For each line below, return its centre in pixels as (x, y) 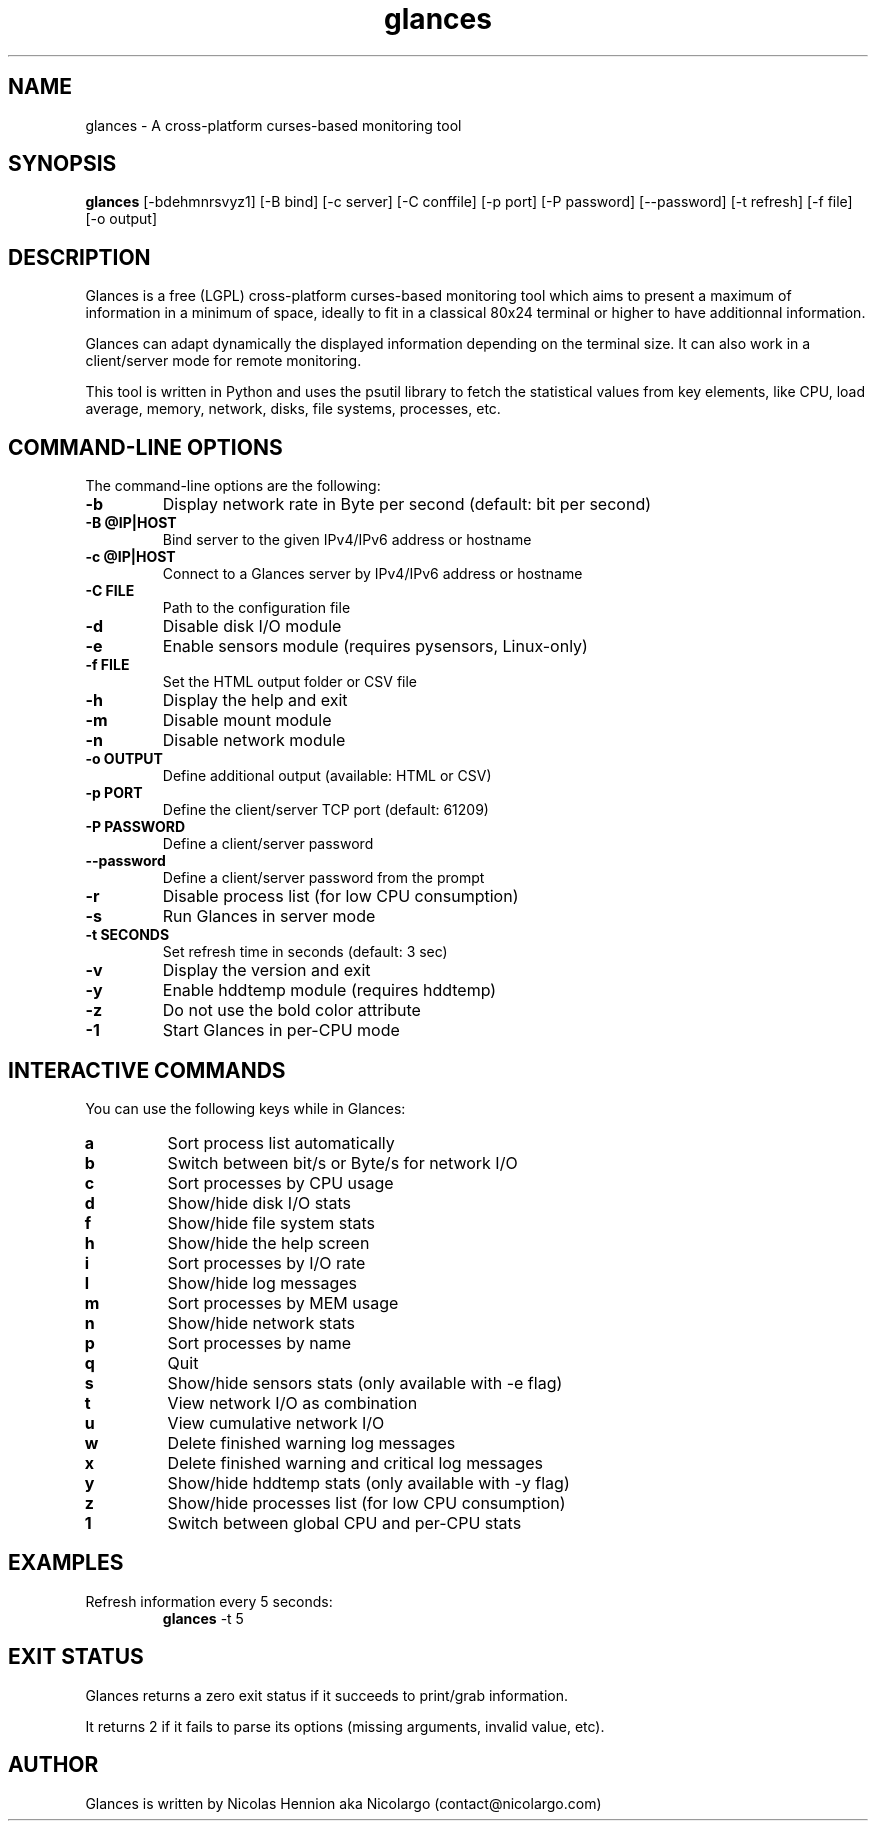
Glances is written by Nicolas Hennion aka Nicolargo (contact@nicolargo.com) (343, 1803)
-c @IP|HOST (130, 557)
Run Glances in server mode (269, 916)
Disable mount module (247, 720)
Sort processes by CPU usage (280, 1182)
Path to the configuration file (256, 608)
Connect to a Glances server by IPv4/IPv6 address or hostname (372, 574)
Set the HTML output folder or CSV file (290, 682)
